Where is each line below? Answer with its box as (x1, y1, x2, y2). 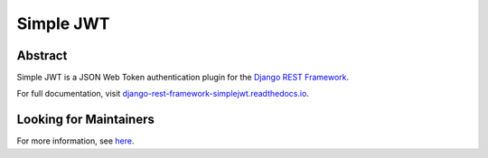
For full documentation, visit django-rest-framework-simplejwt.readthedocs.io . (16, 88, 309, 99)
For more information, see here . (16, 135, 135, 146)
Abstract (16, 48, 68, 63)
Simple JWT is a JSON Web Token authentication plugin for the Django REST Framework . (16, 72, 350, 83)
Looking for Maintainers (16, 112, 155, 127)
